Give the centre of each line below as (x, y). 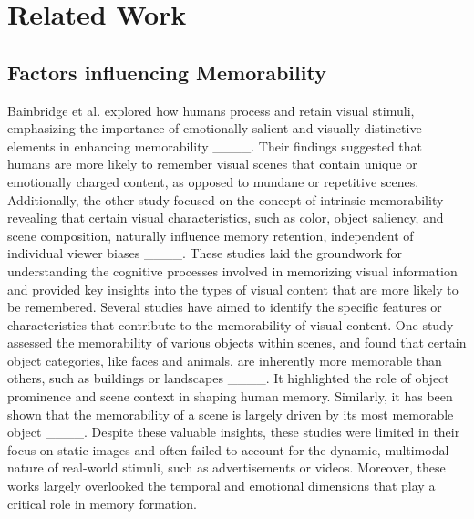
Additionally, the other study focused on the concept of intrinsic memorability (226, 199)
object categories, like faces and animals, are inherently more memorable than (225, 360)
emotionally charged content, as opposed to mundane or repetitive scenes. (213, 181)
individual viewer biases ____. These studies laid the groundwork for (205, 253)
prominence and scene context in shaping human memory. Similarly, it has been (230, 396)
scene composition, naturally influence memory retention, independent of (211, 235)
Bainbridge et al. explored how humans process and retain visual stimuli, (211, 110)
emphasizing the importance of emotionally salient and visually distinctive (215, 128)
